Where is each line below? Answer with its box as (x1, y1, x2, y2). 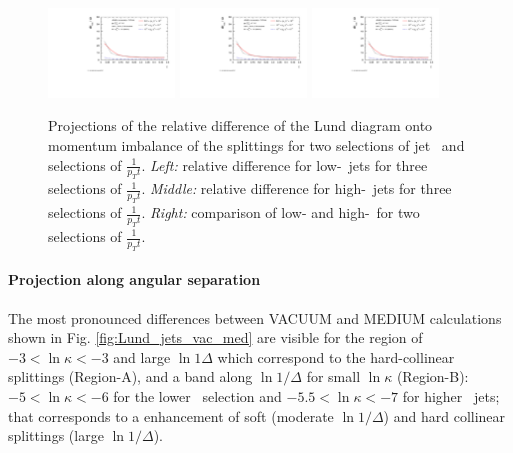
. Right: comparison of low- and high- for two (141, 202, 420, 223)
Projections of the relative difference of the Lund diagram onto (48, 115, 433, 136)
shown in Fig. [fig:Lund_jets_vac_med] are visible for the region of (8, 327, 423, 348)
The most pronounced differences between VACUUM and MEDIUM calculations (8, 307, 502, 328)
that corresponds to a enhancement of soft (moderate (8, 405, 334, 426)
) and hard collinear (383, 405, 506, 426)
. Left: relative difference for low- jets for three (141, 154, 428, 175)
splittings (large (8, 425, 104, 446)
